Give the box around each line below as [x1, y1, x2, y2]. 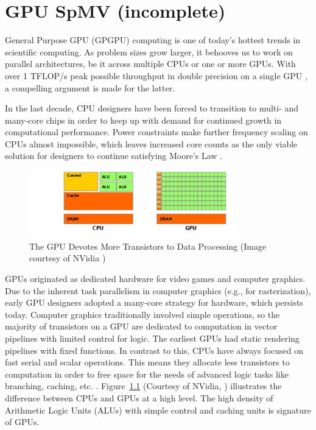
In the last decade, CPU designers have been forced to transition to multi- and [5, 102, 299, 115]
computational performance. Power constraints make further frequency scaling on [5, 125, 308, 138]
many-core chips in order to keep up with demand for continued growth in [5, 113, 282, 126]
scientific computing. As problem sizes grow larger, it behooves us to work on [5, 45, 293, 58]
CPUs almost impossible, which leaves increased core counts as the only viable [5, 137, 298, 150]
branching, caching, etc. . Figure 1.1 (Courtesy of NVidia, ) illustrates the [5, 379, 282, 392]
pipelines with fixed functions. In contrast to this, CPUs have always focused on [5, 344, 303, 356]
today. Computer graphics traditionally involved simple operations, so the [5, 308, 280, 320]
